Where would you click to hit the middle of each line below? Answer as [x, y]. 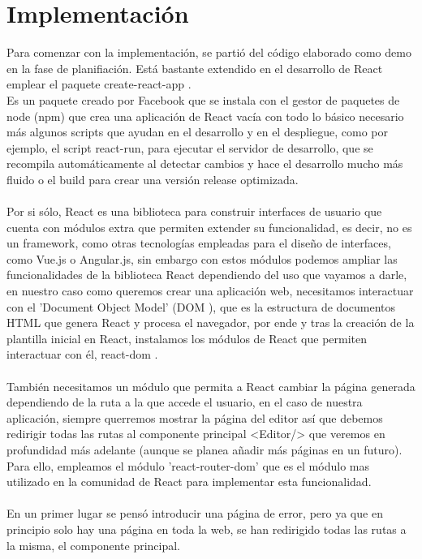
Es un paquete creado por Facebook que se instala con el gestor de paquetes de [203, 99]
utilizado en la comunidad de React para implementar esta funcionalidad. [189, 482]
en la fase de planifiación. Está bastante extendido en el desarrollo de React [195, 68]
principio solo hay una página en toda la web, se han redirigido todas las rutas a [207, 529]
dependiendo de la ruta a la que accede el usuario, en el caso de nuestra [185, 402]
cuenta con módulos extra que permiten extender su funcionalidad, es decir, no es [209, 227]
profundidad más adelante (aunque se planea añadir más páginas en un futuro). [205, 449]
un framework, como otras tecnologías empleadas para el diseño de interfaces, [199, 243]
